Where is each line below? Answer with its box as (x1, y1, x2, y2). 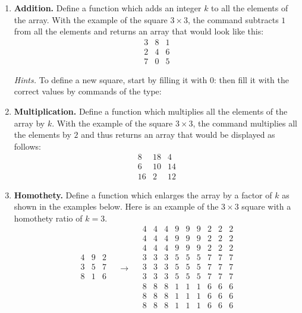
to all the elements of (211, 2, 288, 14)
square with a (241, 200, 291, 213)
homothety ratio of (14, 211, 83, 224)
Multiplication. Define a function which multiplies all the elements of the (14, 105, 288, 118)
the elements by (14, 128, 71, 141)
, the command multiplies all (193, 116, 297, 129)
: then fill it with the (213, 73, 289, 86)
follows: (14, 140, 41, 152)
